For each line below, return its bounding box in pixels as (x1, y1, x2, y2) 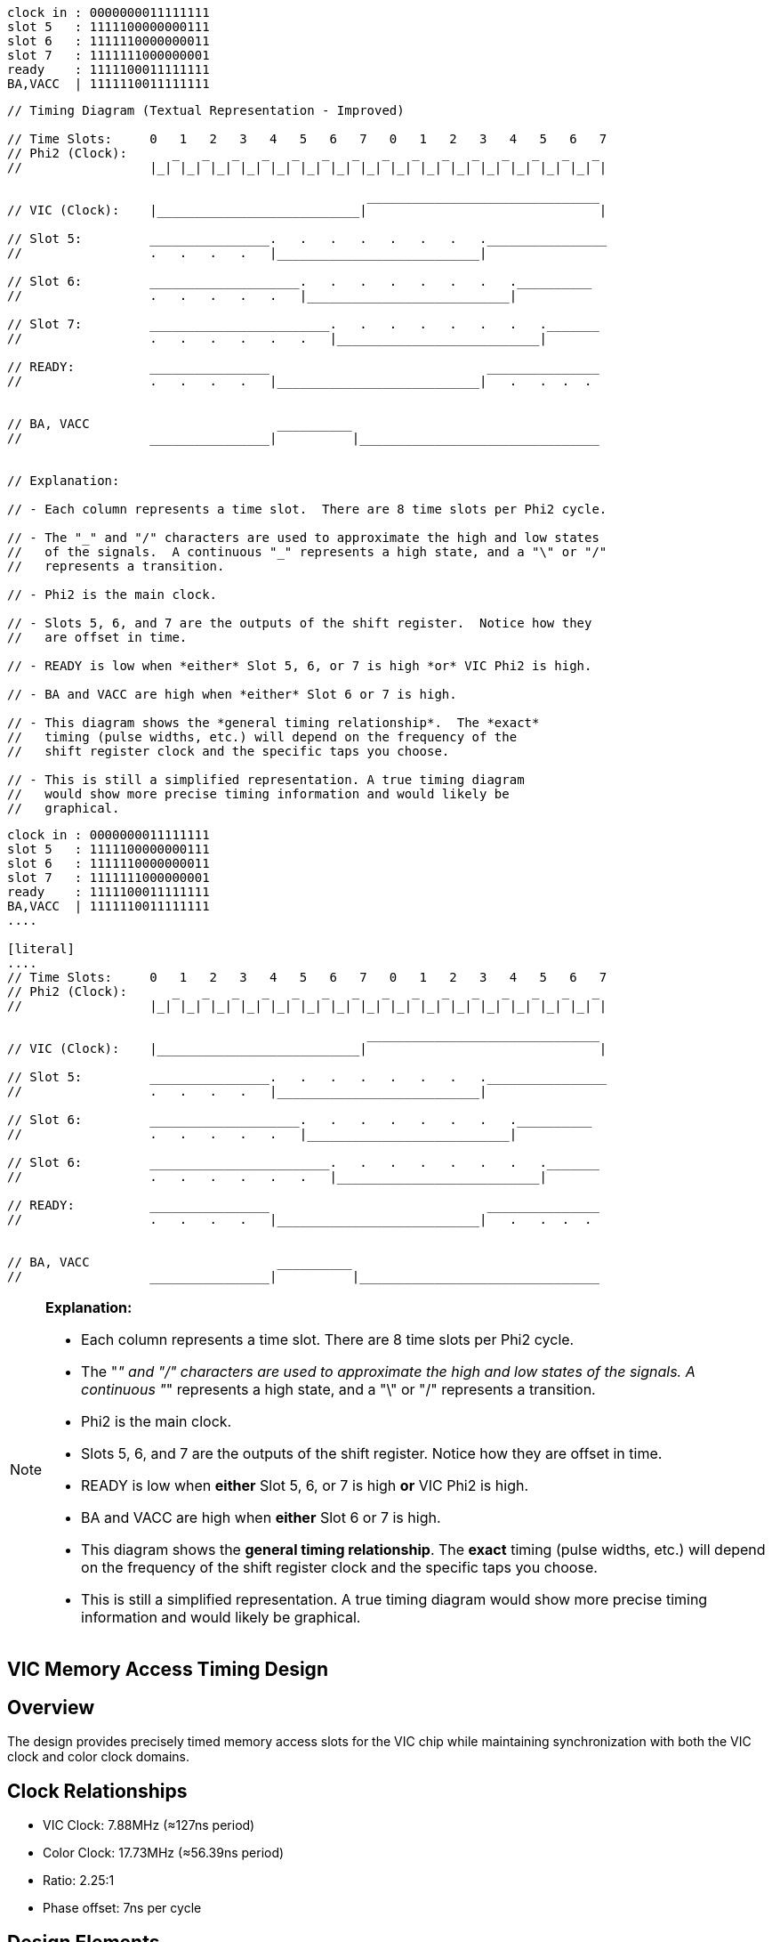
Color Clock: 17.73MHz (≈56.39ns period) (43, 1845, 285, 1861)
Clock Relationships (7, 1779, 188, 1802)
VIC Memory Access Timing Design (7, 1658, 328, 1681)
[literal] (7, 942, 75, 956)
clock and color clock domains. (7, 1749, 190, 1765)
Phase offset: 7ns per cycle (43, 1900, 202, 1916)
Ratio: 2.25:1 (43, 1873, 115, 1889)
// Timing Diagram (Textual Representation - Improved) (7, 103, 405, 117)
